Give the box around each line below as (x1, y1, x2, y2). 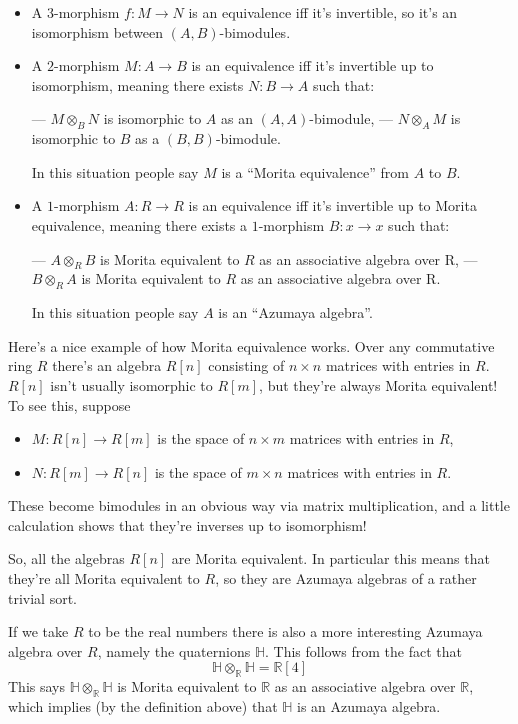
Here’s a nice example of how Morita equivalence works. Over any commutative (8, 335, 495, 356)
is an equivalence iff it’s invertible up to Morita (188, 195, 477, 216)
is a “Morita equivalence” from (221, 161, 409, 182)
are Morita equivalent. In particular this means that (171, 548, 490, 569)
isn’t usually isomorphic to (50, 374, 213, 395)
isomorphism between (31, 21, 164, 42)
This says (8, 676, 65, 697)
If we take (8, 621, 69, 642)
